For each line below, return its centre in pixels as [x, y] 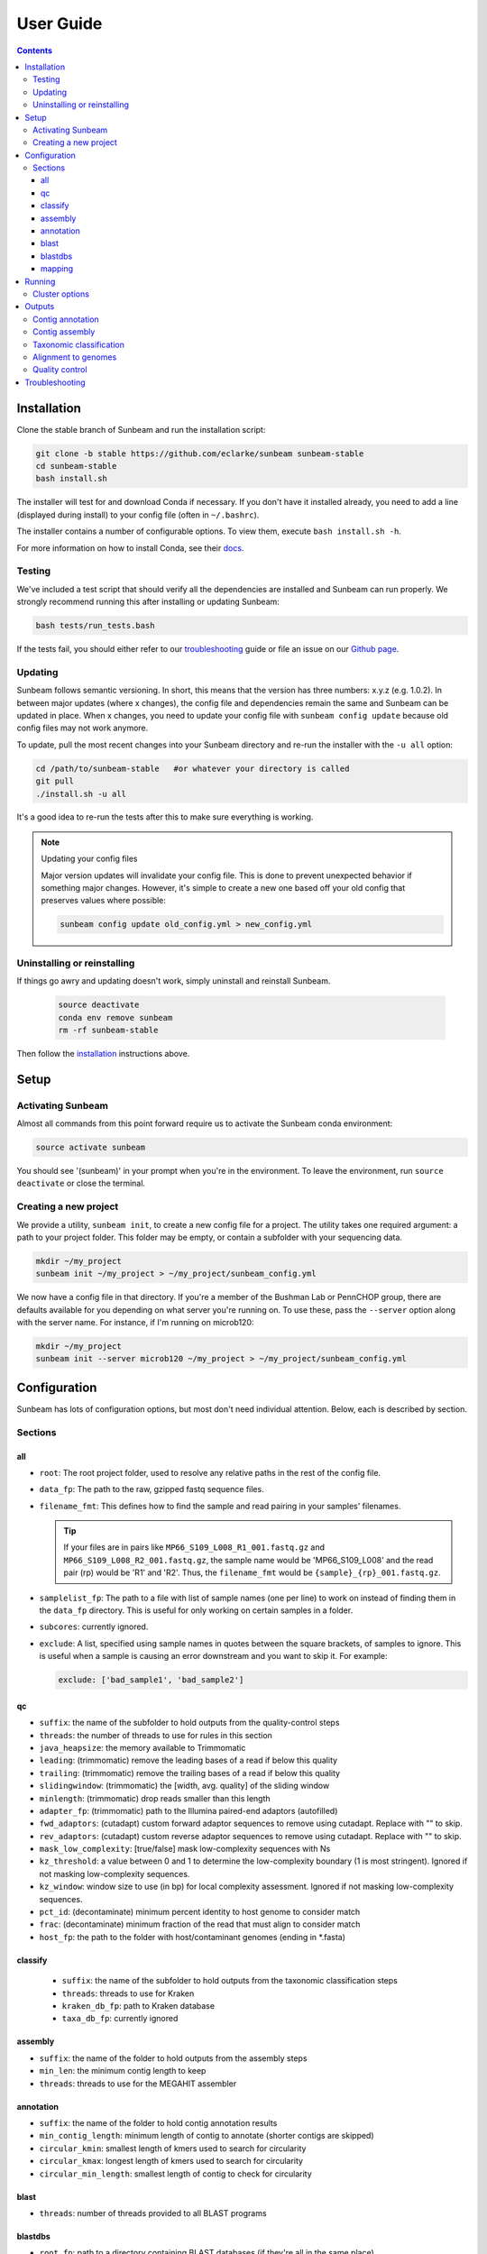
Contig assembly [64, 332]
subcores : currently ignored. [94, 1626]
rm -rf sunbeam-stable [108, 1030]
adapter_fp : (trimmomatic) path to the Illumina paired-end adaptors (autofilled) [188, 1810]
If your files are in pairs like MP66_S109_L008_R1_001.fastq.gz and [194, 1547]
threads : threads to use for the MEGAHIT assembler [138, 2084]
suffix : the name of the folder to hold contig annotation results [158, 2122]
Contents [35, 50]
